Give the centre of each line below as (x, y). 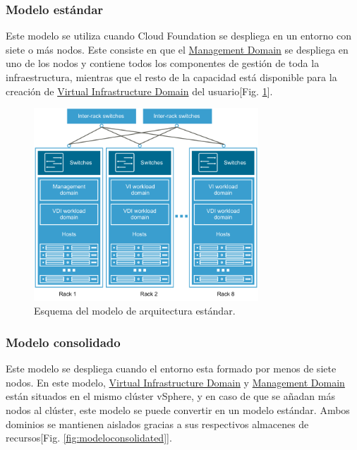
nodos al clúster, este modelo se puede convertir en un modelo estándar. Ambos (178, 410)
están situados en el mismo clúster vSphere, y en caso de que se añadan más (170, 396)
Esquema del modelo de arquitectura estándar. (135, 311)
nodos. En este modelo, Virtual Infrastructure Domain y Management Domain (175, 382)
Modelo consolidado (63, 342)
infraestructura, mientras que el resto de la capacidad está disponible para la (171, 77)
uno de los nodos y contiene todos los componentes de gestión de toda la (163, 63)
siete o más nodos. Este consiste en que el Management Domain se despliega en (177, 49)
